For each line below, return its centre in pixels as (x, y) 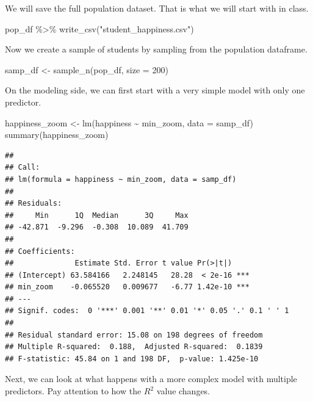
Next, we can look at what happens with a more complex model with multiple (151, 379)
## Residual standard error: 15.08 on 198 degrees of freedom (134, 335)
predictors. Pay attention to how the (73, 391)
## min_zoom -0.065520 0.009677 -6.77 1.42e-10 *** (127, 287)
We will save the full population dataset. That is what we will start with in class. (157, 8)
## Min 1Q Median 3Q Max (97, 215)
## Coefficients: (40, 251)
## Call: (23, 168)
